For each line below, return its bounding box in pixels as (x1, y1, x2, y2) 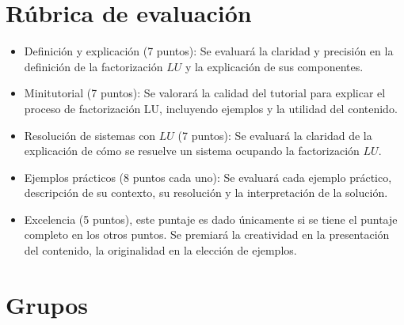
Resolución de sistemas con (24, 127, 156, 143)
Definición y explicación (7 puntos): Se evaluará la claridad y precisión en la (24, 43, 394, 59)
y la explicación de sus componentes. (185, 58, 364, 74)
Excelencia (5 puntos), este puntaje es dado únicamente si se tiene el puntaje (24, 210, 398, 227)
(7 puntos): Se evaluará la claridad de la (177, 127, 372, 143)
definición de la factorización (24, 58, 163, 74)
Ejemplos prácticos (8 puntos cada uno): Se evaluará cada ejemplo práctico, (24, 168, 392, 185)
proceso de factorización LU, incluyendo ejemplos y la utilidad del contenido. (24, 100, 398, 116)
